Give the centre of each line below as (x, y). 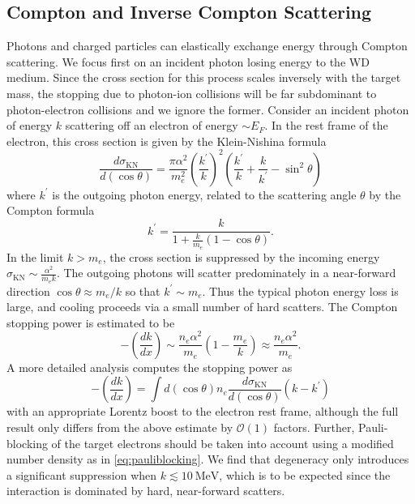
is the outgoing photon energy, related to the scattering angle (204, 194)
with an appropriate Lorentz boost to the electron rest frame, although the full (203, 411)
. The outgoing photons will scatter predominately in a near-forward (226, 273)
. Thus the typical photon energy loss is (300, 290)
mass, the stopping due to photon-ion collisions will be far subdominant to (192, 93)
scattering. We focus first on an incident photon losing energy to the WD (188, 61)
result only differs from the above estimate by (120, 427)
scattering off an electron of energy (152, 125)
